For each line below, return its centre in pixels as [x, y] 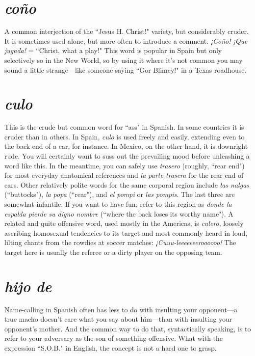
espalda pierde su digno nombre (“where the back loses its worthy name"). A [119, 213]
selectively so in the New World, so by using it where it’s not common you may [124, 60]
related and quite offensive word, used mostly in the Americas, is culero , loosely [124, 223]
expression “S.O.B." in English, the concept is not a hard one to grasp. [111, 348]
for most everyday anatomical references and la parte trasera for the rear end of [124, 175]
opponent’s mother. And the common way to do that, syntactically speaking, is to [128, 328]
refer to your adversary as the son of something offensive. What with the [114, 338]
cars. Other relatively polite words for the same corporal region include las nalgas [127, 184]
